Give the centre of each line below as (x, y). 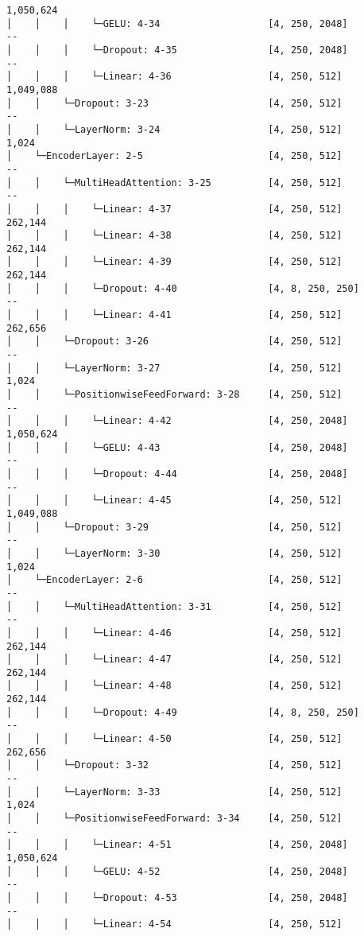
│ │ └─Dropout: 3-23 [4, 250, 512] (174, 103)
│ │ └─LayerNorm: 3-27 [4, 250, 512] (174, 368)
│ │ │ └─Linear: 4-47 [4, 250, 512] (174, 660)
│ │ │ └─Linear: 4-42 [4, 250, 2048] (177, 421)
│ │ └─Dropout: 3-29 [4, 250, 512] (174, 527)
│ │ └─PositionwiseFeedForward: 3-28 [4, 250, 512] (174, 395)
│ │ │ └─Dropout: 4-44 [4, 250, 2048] (177, 474)
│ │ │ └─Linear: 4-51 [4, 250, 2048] (177, 845)
